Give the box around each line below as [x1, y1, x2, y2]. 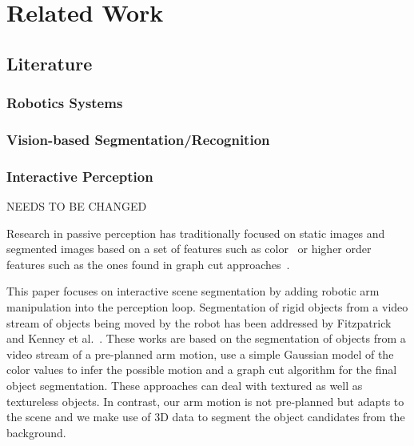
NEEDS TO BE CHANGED [6, 198, 147, 215]
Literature [6, 50, 93, 75]
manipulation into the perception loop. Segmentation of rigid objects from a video [6, 299, 408, 315]
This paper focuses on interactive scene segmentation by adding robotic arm [6, 283, 380, 299]
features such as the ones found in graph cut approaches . [6, 255, 290, 272]
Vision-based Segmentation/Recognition [6, 129, 270, 149]
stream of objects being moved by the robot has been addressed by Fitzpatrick [6, 314, 392, 331]
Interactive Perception [6, 166, 153, 186]
